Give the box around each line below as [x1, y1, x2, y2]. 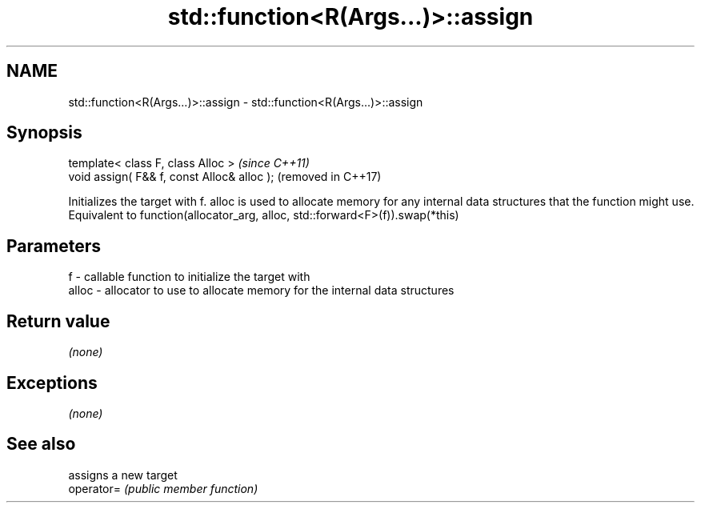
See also [6, 434, 76, 455]
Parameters [6, 235, 101, 256]
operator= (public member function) [68, 481, 258, 495]
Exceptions [6, 372, 98, 393]
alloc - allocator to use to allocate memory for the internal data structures [68, 283, 455, 298]
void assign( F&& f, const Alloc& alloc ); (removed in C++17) [68, 170, 382, 184]
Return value [6, 311, 110, 331]
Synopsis [6, 122, 82, 143]
